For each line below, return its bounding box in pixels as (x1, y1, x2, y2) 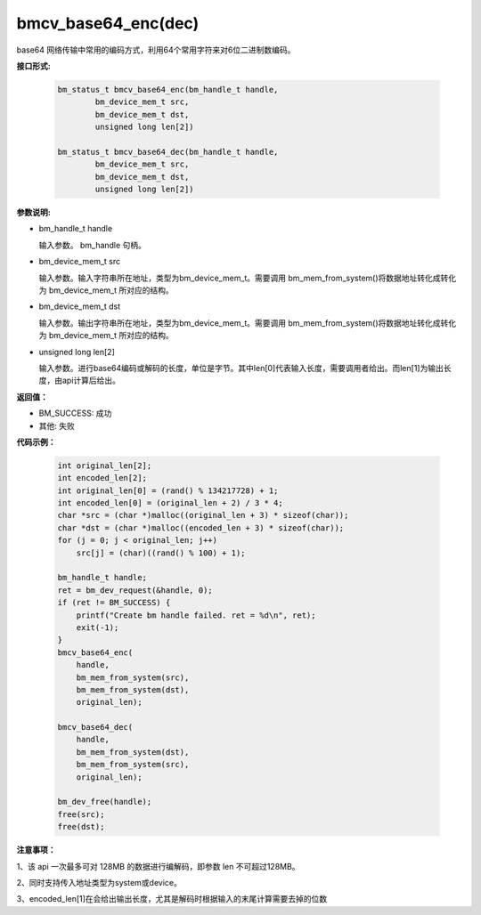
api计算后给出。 (61, 375, 120, 386)
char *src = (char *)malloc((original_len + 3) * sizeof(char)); (57, 510, 349, 521)
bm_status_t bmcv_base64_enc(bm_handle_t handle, (57, 85, 279, 94)
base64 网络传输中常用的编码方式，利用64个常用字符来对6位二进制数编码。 (16, 45, 296, 55)
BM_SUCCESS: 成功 (38, 408, 112, 418)
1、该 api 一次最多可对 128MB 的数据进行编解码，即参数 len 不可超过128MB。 (16, 861, 300, 871)
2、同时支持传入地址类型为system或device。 (16, 877, 182, 887)
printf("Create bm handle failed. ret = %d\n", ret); (76, 610, 316, 620)
